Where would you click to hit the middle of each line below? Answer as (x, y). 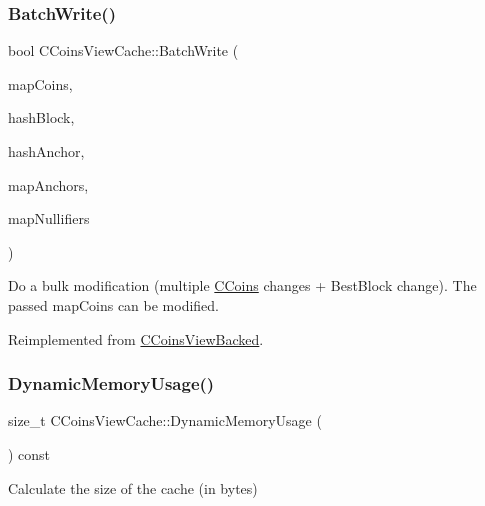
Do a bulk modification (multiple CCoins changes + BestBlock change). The (242, 285)
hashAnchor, (46, 151)
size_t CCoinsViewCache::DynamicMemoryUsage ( (165, 420)
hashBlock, (41, 117)
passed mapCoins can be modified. (114, 304)
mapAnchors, (48, 184)
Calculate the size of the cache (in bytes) (133, 487)
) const (29, 453)
